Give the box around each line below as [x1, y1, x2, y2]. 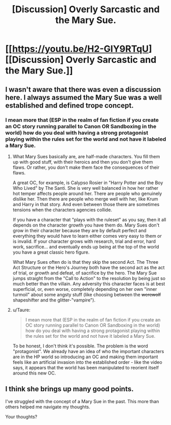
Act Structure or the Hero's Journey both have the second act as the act [12, 264, 165, 270]
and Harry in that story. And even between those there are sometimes [12, 201, 160, 207]
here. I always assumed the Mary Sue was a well [5, 93, 162, 102]
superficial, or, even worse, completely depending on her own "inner [12, 286, 157, 292]
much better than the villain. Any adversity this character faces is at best [12, 281, 165, 287]
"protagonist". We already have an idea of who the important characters [12, 348, 164, 354]
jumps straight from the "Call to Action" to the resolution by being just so [12, 275, 166, 281]
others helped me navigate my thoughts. [5, 404, 90, 410]
